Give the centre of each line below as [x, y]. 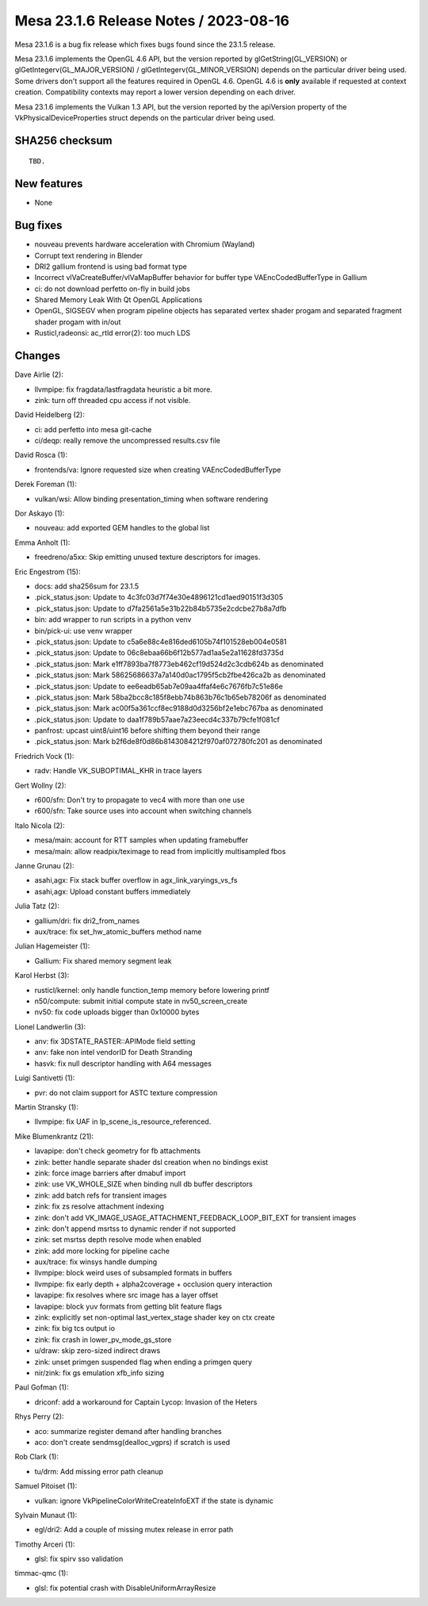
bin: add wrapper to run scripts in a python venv [113, 619]
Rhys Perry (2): [39, 1416]
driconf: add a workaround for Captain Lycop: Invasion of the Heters [146, 1402]
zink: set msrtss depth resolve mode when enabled [118, 1240]
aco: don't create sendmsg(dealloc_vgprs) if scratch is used [132, 1442]
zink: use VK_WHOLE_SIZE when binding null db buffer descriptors [143, 1184]
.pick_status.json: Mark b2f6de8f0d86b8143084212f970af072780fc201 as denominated [178, 742]
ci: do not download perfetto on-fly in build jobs [112, 289]
